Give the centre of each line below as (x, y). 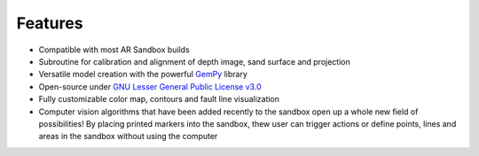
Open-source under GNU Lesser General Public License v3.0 (150, 86)
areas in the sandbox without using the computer (128, 136)
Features (50, 23)
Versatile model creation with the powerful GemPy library (143, 74)
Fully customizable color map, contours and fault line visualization (159, 99)
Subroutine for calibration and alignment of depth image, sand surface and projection (194, 61)
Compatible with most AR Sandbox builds (114, 50)
